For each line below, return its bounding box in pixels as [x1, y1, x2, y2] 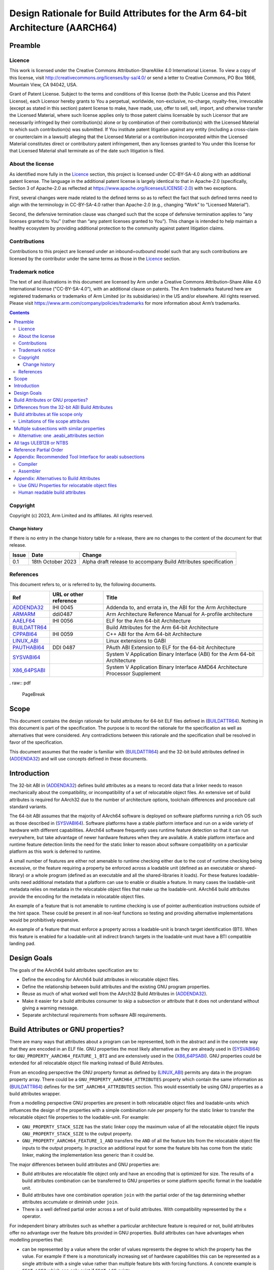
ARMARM [12, 610, 36, 617]
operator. [22, 1213, 42, 1219]
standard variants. [9, 804, 48, 810]
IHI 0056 [52, 617, 74, 624]
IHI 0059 [52, 630, 74, 638]
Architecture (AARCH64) [9, 22, 117, 33]
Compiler [18, 461, 38, 467]
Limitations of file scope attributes [18, 418, 90, 424]
